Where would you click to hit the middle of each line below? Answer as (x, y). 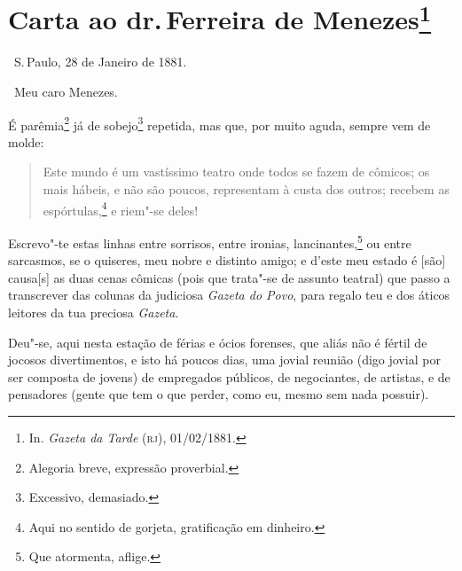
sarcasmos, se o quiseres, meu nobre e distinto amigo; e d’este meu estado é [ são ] (227, 260)
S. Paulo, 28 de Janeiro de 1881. (100, 62)
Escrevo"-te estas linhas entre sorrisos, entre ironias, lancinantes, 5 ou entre (210, 241)
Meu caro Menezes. (66, 92)
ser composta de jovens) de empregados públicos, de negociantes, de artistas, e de (229, 376)
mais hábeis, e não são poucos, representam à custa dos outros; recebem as (246, 189)
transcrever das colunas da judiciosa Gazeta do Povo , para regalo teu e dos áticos (229, 295)
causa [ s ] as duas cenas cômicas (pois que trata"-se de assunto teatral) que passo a (229, 277)
